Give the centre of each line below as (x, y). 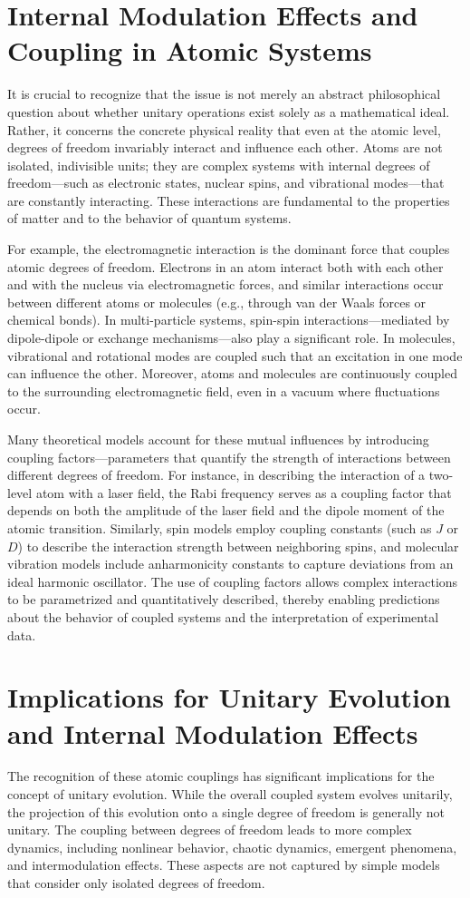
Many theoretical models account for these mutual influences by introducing (218, 439)
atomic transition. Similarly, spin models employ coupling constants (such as (220, 527)
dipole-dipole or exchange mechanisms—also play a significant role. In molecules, (231, 338)
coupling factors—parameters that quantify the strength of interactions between (229, 457)
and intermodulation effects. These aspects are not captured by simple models (224, 865)
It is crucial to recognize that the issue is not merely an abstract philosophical (224, 94)
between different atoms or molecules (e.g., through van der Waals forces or (217, 302)
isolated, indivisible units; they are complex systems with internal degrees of (219, 165)
